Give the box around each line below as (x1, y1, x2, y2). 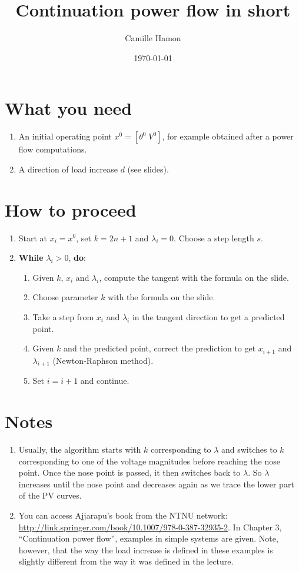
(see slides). (127, 162, 169, 175)
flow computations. (18, 143, 87, 155)
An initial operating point (18, 130, 112, 142)
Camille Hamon (125, 32, 181, 44)
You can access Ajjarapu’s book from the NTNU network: (18, 509, 228, 522)
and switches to (221, 443, 277, 456)
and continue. (80, 374, 129, 387)
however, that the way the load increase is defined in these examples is (18, 543, 273, 556)
